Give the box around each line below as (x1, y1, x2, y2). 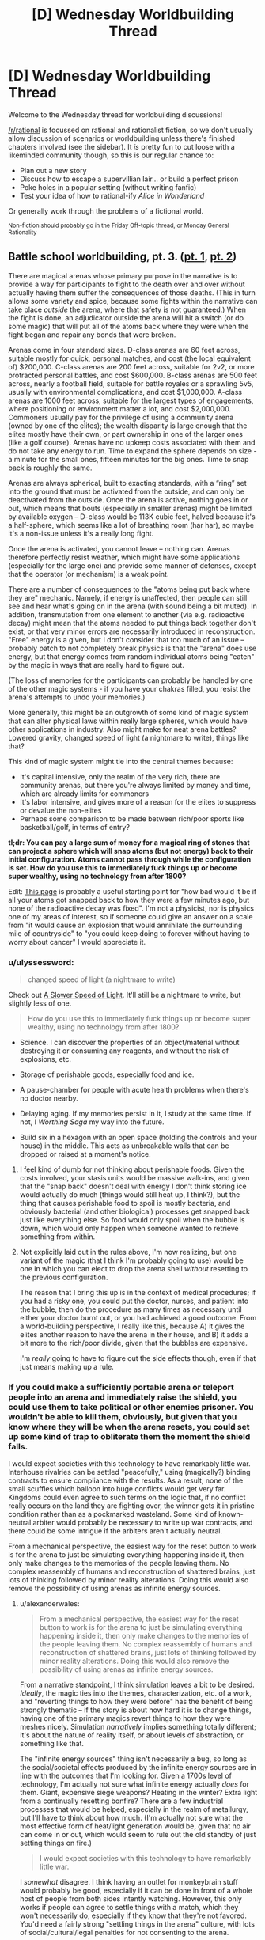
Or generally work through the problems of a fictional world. (8, 206, 204, 215)
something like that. (19, 1739, 85, 1749)
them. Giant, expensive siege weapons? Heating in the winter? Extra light (19, 1788, 258, 1798)
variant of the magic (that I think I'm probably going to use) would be (19, 1256, 244, 1265)
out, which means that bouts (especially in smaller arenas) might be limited (8, 503, 252, 513)
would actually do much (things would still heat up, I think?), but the (19, 1190, 240, 1199)
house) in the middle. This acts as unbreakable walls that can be (19, 1141, 229, 1150)
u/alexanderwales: (19, 1599, 80, 1608)
